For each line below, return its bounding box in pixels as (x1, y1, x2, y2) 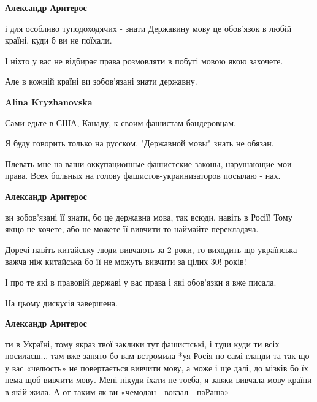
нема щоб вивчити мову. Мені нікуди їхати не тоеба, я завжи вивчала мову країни (5, 373, 312, 386)
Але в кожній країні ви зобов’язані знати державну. (5, 75, 197, 88)
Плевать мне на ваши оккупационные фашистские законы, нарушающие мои (5, 157, 292, 170)
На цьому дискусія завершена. (5, 296, 118, 309)
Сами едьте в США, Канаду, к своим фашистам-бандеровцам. (5, 116, 236, 129)
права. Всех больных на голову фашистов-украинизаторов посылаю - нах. (5, 169, 281, 182)
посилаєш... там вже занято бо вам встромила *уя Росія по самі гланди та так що (5, 349, 310, 362)
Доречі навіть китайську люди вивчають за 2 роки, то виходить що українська (5, 243, 297, 256)
